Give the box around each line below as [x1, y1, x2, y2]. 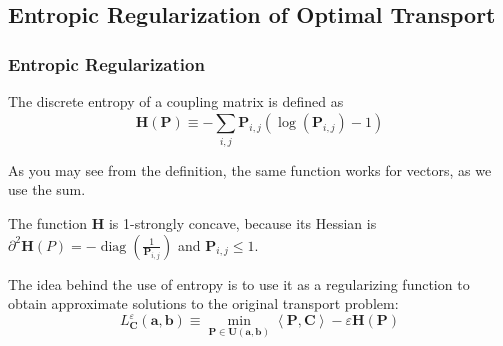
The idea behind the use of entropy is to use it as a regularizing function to [8, 273, 470, 294]
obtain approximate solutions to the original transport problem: [8, 293, 399, 314]
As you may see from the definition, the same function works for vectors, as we [8, 159, 492, 180]
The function [8, 212, 87, 233]
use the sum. [8, 179, 86, 200]
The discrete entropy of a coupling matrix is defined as [8, 91, 344, 111]
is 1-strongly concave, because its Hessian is [108, 212, 377, 233]
